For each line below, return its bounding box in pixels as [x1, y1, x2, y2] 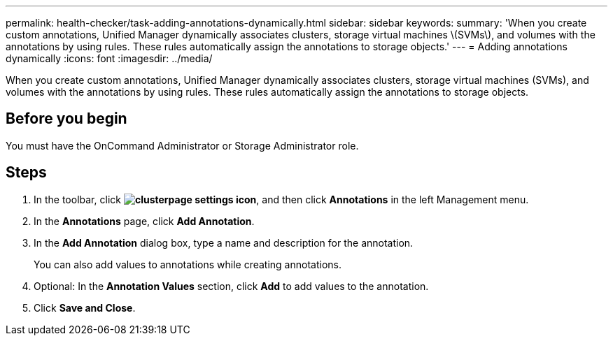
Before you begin [6, 110, 127, 128]
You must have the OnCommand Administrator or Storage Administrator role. [6, 139, 359, 152]
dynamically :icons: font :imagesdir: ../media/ [6, 52, 213, 64]
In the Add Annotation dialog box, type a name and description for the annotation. [34, 236, 414, 249]
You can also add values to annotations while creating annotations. [34, 258, 341, 270]
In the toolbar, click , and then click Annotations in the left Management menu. [34, 193, 529, 205]
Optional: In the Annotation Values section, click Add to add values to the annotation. [34, 280, 429, 292]
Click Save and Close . [34, 301, 136, 314]
